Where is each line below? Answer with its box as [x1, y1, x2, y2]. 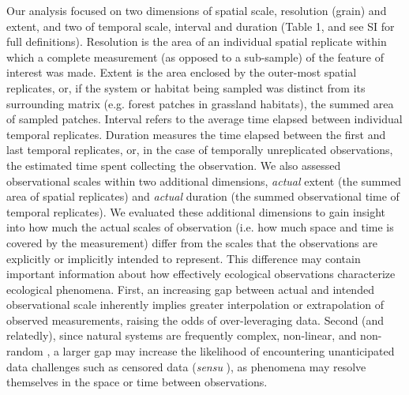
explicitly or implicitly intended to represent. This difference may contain [6, 250, 361, 266]
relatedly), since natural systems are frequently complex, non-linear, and [6, 327, 357, 344]
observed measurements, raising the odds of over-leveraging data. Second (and [6, 311, 385, 328]
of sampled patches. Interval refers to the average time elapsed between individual [6, 111, 403, 127]
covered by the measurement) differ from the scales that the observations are [6, 234, 377, 250]
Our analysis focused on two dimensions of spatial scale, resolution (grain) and [6, 2, 387, 18]
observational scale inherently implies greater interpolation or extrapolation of [6, 296, 385, 313]
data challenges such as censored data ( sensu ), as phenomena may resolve [6, 358, 366, 374]
